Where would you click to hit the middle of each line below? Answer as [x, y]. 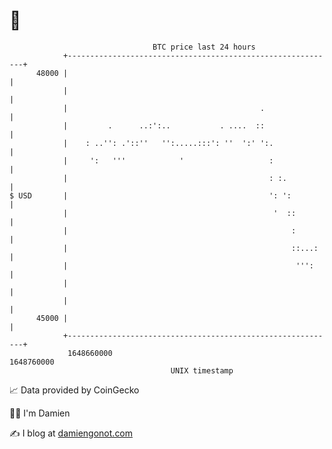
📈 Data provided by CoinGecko [74, 390]
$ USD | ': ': [150, 195]
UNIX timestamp [202, 370]
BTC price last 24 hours [204, 47]
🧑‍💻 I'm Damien [40, 413]
